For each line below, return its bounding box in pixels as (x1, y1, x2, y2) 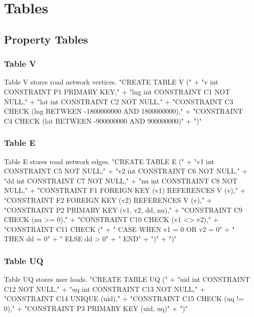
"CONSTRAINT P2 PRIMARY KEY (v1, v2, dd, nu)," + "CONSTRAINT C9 (4, 204, 243, 215)
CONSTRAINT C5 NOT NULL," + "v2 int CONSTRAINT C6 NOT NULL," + (4, 166, 248, 176)
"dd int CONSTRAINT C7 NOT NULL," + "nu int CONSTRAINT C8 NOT (4, 175, 238, 185)
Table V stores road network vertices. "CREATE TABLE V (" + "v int (4, 77, 218, 87)
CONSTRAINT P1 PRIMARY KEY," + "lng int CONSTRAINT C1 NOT (4, 86, 230, 96)
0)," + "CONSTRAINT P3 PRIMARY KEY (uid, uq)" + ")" (4, 303, 188, 313)
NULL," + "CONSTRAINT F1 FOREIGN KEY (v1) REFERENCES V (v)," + (4, 185, 246, 195)
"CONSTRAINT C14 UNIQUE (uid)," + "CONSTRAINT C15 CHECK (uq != (4, 293, 244, 304)
